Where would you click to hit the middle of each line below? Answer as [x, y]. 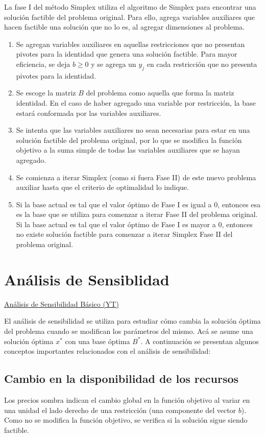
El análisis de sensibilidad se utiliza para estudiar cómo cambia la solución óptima [132, 321]
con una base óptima [98, 341]
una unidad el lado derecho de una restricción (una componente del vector [120, 410]
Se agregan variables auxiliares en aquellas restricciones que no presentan [130, 44]
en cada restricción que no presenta [202, 64]
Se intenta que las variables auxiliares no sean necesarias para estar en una [133, 130]
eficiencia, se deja [43, 64]
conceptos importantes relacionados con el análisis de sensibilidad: [107, 351]
